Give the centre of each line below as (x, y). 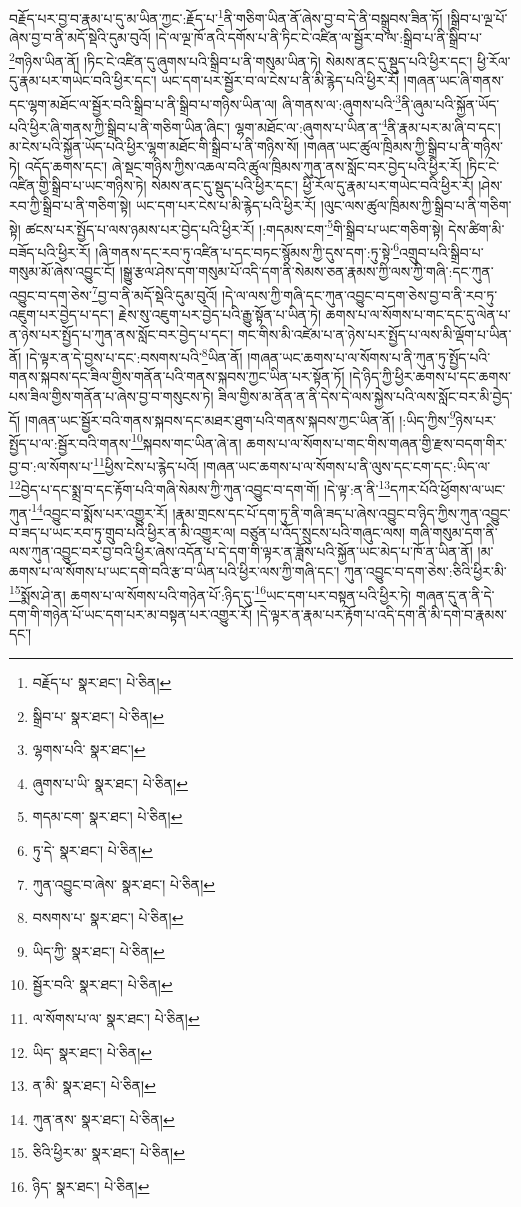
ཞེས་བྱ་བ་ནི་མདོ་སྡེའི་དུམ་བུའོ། (80, 37)
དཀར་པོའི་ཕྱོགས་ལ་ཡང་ (448, 488)
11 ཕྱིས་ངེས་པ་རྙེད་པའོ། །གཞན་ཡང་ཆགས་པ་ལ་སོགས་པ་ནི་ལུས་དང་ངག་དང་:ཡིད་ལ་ (292, 464)
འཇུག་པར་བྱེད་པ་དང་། (61, 313)
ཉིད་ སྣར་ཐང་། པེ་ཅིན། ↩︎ (91, 1185)
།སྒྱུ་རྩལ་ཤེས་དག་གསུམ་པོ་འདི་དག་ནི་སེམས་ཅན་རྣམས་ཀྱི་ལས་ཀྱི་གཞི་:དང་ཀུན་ (306, 271)
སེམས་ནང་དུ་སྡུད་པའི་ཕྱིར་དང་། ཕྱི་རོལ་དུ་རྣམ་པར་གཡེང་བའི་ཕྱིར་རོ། (312, 185)
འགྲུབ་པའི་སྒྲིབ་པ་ (441, 251)
